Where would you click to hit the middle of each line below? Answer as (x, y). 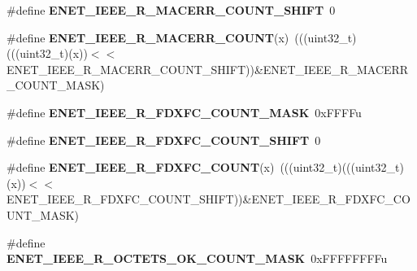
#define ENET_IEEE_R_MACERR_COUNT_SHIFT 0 (171, 10)
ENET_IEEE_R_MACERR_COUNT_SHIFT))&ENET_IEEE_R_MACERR (208, 69)
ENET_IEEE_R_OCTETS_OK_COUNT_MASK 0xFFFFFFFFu (197, 258)
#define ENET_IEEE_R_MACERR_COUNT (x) (148, 37)
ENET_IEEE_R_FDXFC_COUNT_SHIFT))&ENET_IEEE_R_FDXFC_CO (208, 199)
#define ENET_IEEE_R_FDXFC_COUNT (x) (141, 167)
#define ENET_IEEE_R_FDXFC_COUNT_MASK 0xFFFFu (184, 112)
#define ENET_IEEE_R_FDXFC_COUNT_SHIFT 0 (164, 140)
